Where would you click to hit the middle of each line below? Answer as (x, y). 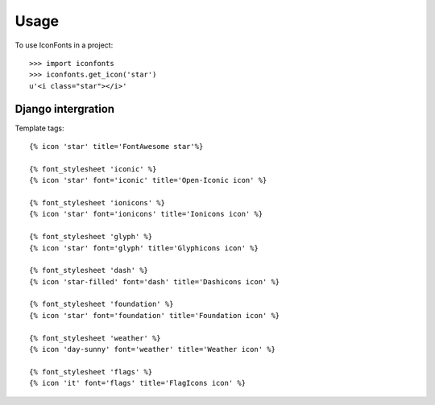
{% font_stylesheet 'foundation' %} (101, 304)
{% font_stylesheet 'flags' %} (91, 372)
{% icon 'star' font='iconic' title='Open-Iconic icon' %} (148, 180)
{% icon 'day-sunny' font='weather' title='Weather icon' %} (152, 349)
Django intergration (65, 109)
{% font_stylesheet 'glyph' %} (91, 237)
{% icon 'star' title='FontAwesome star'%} (116, 147)
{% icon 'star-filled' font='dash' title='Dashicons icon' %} (155, 281)
